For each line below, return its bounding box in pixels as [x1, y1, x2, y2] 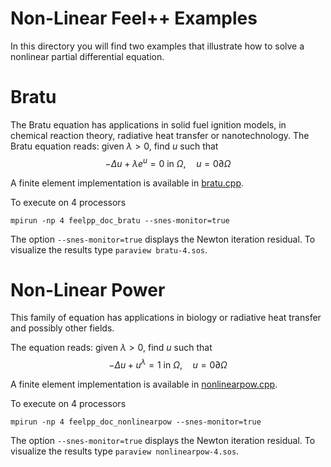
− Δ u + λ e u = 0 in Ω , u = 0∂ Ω [104, 155, 232, 169]
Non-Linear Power [10, 278, 166, 301]
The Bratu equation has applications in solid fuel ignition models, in [10, 118, 287, 131]
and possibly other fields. [10, 322, 115, 334]
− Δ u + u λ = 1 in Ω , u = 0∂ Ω [108, 357, 228, 371]
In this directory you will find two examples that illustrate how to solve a [10, 40, 305, 52]
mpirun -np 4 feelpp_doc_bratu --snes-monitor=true [10, 215, 230, 226]
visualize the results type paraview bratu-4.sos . [10, 243, 208, 256]
